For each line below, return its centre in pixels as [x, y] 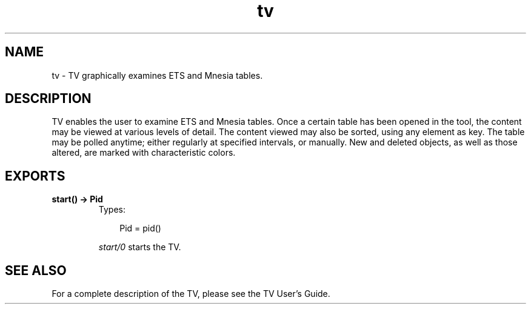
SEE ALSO [36, 270]
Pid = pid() [140, 228]
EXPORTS [35, 176]
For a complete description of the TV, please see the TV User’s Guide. [191, 294]
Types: [112, 210]
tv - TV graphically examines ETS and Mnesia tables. [157, 75]
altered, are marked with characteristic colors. [144, 153]
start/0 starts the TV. [140, 247]
